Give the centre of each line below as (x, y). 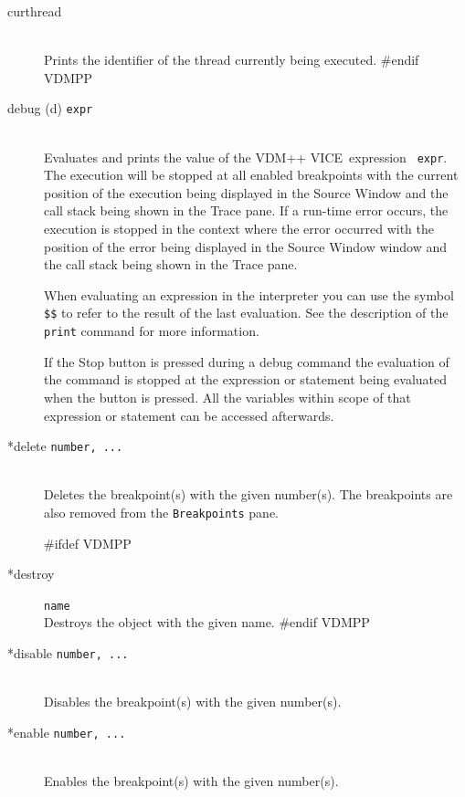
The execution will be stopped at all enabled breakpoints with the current (251, 175)
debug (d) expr (50, 108)
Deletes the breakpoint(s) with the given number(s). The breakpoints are (248, 494)
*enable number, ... (67, 732)
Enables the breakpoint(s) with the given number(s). (191, 781)
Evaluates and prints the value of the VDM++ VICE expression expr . (246, 157)
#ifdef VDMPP (88, 543)
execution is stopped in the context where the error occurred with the (239, 229)
